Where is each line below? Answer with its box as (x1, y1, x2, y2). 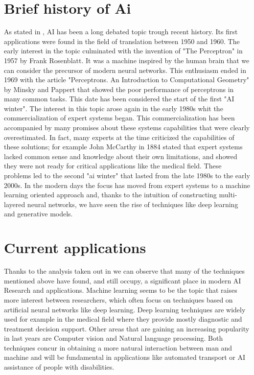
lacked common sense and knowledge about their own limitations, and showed (4, 151, 237, 161)
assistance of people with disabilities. (4, 362, 115, 372)
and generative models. (4, 209, 73, 219)
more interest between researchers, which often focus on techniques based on (4, 294, 233, 305)
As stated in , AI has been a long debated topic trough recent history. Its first (4, 26, 238, 37)
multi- (219, 189, 237, 200)
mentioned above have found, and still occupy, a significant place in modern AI (4, 275, 241, 285)
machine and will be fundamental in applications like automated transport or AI (4, 352, 246, 362)
